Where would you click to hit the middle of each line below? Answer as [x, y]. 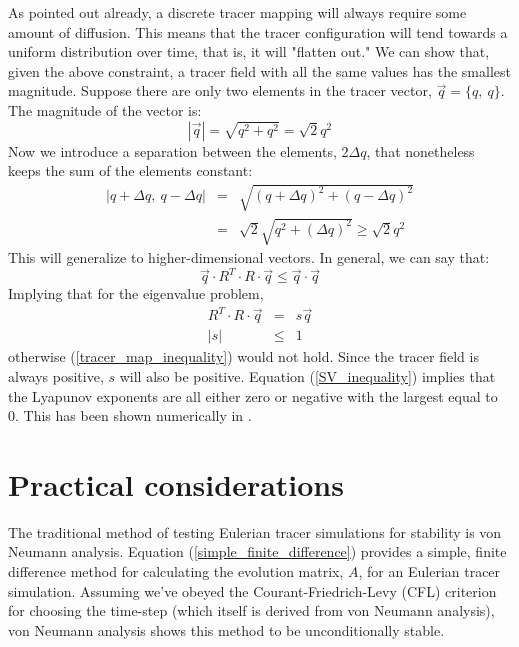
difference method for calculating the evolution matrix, [176, 571]
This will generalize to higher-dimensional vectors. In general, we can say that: [249, 257]
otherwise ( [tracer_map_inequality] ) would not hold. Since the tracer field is [243, 356]
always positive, [56, 375]
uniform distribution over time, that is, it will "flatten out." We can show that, [249, 51]
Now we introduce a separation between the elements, [172, 150]
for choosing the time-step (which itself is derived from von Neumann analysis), [251, 610]
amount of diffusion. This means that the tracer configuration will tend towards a [258, 31]
